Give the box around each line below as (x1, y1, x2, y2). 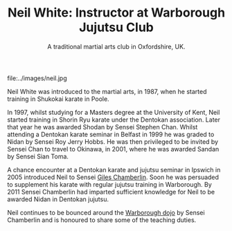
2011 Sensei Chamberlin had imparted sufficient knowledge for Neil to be (7, 187, 215, 196)
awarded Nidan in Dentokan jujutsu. (7, 195, 109, 203)
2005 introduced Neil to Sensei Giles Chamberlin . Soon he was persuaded (7, 173, 220, 181)
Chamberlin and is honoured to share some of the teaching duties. (7, 216, 197, 224)
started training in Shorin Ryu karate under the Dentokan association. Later (7, 115, 220, 124)
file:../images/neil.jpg (7, 74, 67, 82)
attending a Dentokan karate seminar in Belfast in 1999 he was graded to (7, 130, 215, 138)
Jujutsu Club (79, 19, 154, 35)
